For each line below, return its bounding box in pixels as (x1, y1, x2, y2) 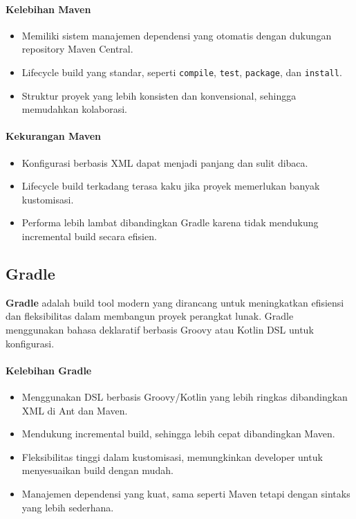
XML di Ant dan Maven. (21, 403, 128, 417)
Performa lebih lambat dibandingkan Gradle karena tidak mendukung (21, 215, 319, 230)
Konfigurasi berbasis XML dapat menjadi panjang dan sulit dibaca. (21, 155, 308, 170)
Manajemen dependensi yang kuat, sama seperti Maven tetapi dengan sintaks (21, 486, 350, 500)
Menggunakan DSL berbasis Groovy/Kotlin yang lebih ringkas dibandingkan (21, 389, 348, 403)
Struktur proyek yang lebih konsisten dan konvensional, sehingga (21, 88, 297, 102)
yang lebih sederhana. (21, 500, 114, 514)
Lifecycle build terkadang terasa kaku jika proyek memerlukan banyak (21, 179, 320, 193)
